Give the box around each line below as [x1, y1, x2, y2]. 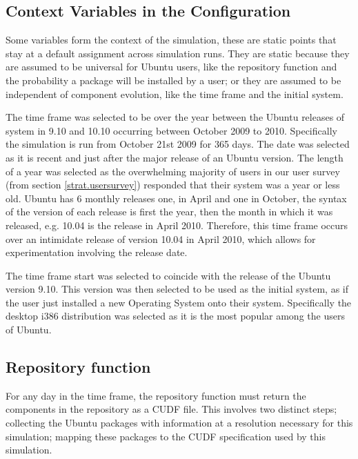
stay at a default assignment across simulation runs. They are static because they [6, 46, 350, 60]
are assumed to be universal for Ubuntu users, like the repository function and [6, 59, 337, 74]
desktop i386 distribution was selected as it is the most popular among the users [6, 309, 345, 323]
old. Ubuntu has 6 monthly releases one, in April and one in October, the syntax [6, 191, 347, 205]
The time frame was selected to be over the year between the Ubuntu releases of [6, 110, 345, 124]
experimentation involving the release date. [6, 245, 188, 260]
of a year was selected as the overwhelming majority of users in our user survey [6, 164, 340, 178]
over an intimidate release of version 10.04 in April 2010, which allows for [6, 231, 316, 246]
